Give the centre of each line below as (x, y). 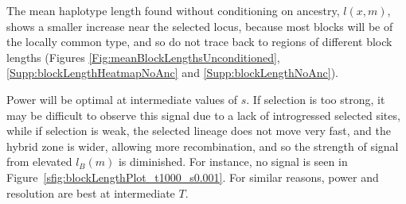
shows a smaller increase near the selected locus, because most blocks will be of (200, 26)
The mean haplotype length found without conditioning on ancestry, (173, 10)
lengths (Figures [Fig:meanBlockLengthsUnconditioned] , (143, 57)
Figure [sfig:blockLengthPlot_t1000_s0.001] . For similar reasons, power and (193, 177)
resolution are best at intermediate (91, 192)
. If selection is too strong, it (316, 99)
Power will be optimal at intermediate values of (122, 99)
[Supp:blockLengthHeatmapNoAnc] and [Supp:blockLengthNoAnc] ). (173, 73)
